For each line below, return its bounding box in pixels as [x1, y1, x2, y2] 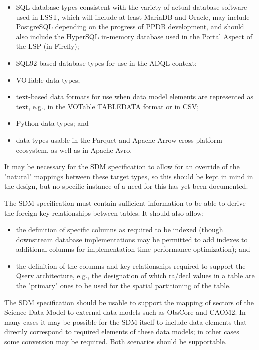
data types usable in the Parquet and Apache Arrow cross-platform [16, 134, 222, 145]
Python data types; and [16, 118, 89, 128]
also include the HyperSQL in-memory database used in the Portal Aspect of [16, 31, 252, 41]
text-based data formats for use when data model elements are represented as [16, 91, 254, 102]
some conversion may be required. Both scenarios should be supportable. [4, 336, 227, 347]
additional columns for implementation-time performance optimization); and [16, 244, 250, 254]
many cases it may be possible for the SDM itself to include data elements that [4, 316, 247, 327]
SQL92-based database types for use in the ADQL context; [16, 57, 197, 68]
